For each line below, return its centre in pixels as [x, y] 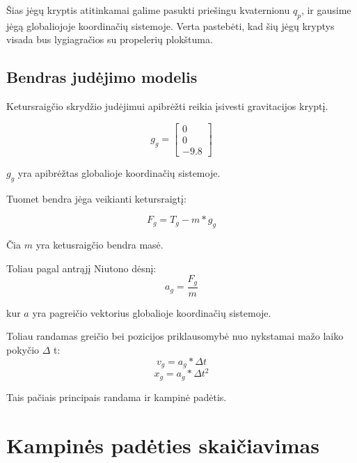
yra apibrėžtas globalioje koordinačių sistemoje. [119, 172]
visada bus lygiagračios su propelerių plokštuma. [110, 39]
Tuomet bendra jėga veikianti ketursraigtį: [96, 198]
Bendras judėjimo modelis [102, 77]
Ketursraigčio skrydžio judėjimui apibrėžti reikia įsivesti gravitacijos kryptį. [167, 106]
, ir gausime [326, 10]
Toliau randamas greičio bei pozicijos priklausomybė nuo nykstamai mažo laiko [175, 336]
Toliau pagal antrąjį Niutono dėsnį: [81, 268]
